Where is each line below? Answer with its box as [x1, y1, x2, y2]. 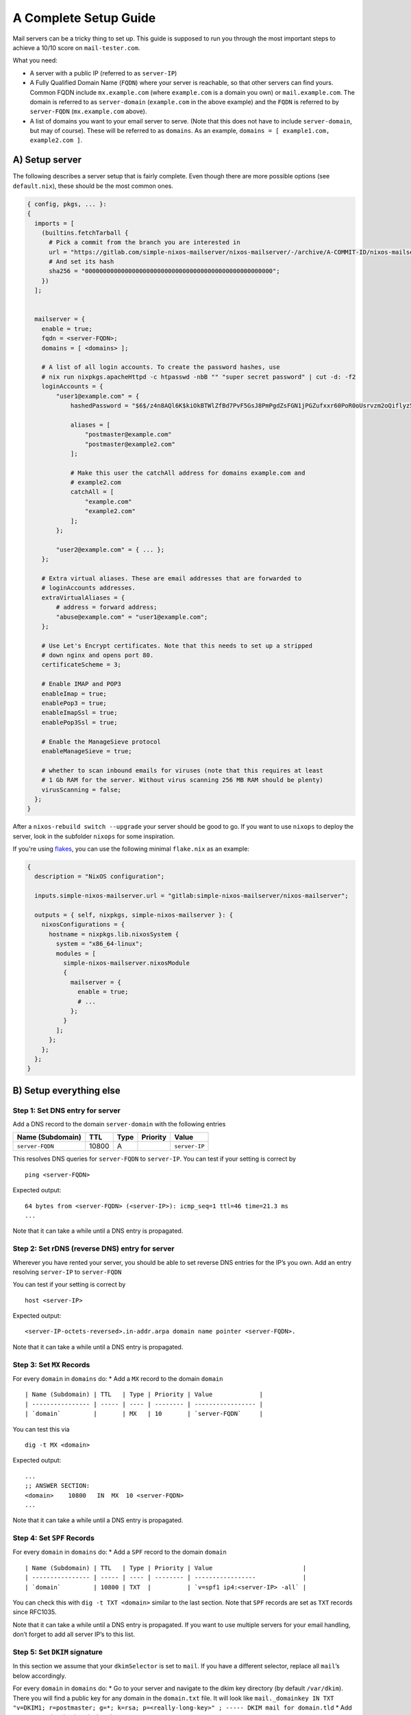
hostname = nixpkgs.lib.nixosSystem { [49, 930, 179, 938]
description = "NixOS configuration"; [34, 873, 164, 881]
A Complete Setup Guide [12, 10, 156, 25]
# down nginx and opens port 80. [41, 652, 154, 659]
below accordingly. [12, 1671, 66, 1680]
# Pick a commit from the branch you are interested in [49, 239, 240, 246]
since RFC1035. [12, 1608, 57, 1616]
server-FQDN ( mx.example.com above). [29, 107, 147, 116]
